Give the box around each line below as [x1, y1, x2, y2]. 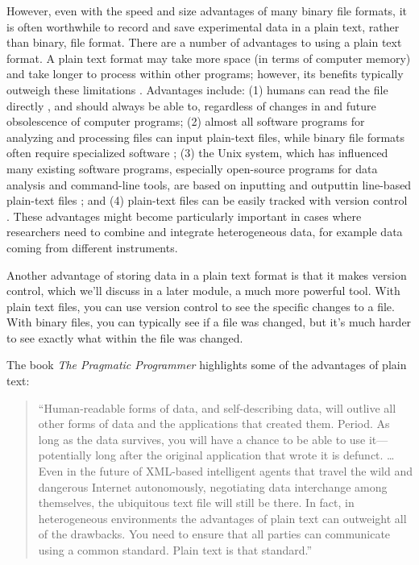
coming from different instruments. [6, 239, 178, 255]
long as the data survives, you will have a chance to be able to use [38, 430, 366, 447]
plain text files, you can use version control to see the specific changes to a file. [6, 297, 395, 314]
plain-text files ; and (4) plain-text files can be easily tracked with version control [6, 192, 408, 209]
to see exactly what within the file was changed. [6, 329, 243, 346]
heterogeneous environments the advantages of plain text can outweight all [38, 509, 407, 526]
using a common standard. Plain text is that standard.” [38, 542, 313, 558]
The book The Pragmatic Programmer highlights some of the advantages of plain [6, 356, 407, 373]
